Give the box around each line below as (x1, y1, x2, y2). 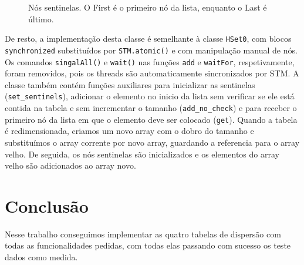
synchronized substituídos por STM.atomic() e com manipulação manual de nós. (5, 43, 298, 56)
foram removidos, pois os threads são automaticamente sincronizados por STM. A (5, 67, 299, 79)
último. (28, 12, 54, 25)
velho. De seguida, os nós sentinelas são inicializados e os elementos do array (5, 147, 279, 160)
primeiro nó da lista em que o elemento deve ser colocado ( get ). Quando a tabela (5, 113, 298, 125)
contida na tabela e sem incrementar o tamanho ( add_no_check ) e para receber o (5, 102, 297, 113)
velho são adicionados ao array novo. (5, 159, 136, 172)
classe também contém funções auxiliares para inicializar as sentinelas (5, 78, 255, 90)
